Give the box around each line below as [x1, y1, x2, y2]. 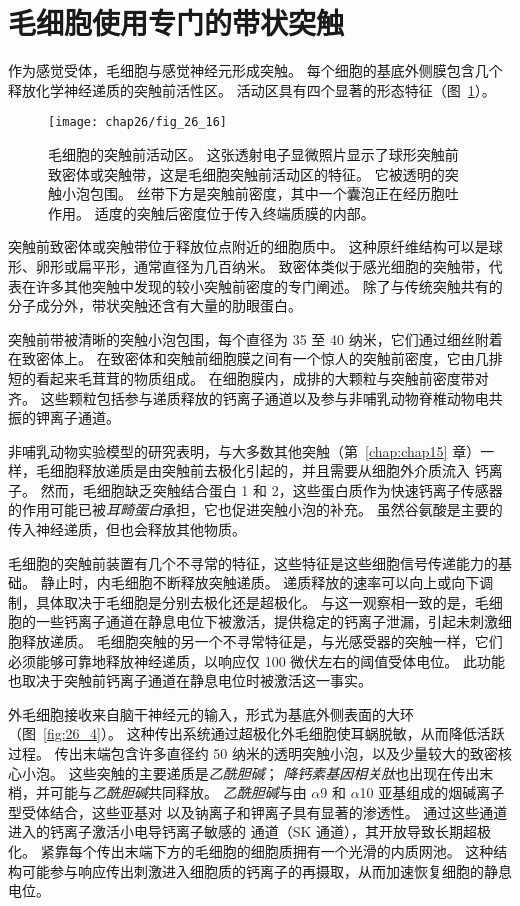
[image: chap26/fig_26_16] [48, 115, 227, 130]
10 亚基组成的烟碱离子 [359, 782, 505, 803]
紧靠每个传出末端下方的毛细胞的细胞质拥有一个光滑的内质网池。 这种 [40, 840, 494, 861]
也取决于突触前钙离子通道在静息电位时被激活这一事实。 [8, 670, 372, 691]
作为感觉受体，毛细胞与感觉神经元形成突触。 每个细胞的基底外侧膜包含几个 [8, 60, 503, 81]
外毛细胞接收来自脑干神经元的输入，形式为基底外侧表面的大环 [8, 703, 414, 724]
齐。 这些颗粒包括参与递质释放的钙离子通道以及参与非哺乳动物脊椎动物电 [8, 387, 489, 408]
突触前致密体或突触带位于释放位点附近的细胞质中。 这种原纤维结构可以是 [8, 236, 489, 257]
